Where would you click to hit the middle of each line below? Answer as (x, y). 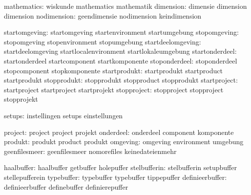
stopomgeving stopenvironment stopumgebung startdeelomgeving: (103, 41)
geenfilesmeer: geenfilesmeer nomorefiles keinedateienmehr (90, 151)
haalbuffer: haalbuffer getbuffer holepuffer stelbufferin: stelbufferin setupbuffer (120, 167)
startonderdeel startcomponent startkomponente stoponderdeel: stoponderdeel (121, 60)
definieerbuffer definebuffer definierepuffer (66, 186)
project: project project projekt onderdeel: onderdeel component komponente (119, 132)
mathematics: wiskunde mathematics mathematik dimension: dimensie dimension (125, 6)
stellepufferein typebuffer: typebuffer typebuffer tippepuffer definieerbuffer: (115, 177)
